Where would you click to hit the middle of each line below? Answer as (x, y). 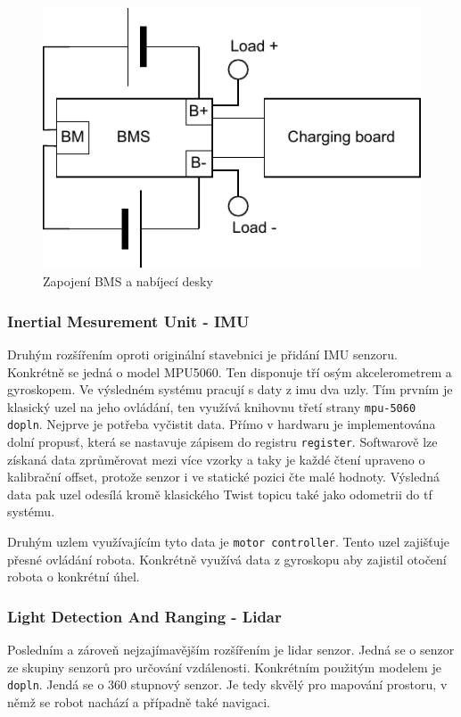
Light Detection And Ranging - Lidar (144, 616)
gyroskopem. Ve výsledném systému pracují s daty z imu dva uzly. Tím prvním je (230, 389)
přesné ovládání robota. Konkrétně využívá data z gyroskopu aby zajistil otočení (227, 559)
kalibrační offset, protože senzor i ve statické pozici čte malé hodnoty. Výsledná (223, 477)
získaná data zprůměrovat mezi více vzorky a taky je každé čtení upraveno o (216, 459)
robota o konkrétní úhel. (74, 577)
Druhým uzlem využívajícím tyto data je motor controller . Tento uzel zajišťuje (228, 542)
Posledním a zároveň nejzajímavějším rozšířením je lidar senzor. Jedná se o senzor (231, 650)
